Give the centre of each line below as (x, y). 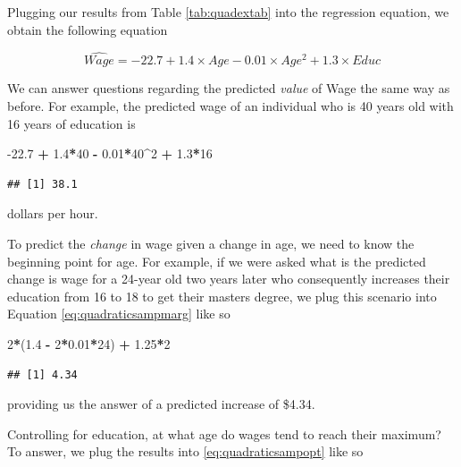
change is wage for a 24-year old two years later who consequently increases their (229, 279)
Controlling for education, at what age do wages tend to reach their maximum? (224, 433)
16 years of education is (71, 123)
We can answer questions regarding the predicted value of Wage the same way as (229, 88)
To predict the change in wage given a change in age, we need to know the (211, 243)
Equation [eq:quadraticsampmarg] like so (119, 314)
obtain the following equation (88, 29)
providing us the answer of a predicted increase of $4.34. (161, 404)
